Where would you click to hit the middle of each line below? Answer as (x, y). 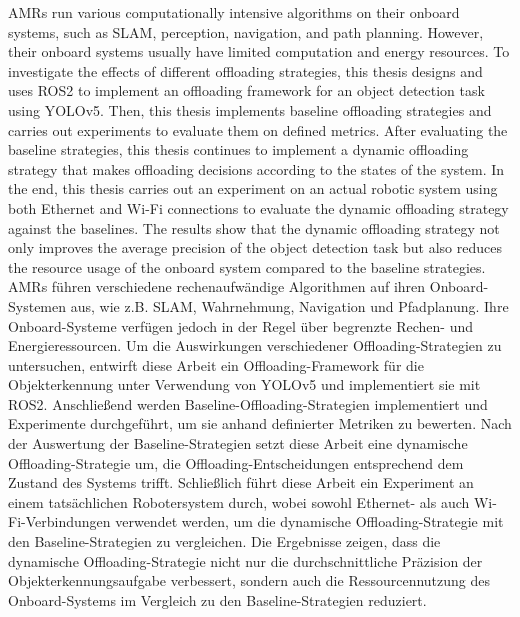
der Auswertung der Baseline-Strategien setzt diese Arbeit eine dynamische (238, 443)
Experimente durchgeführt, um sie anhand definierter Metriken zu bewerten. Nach (260, 423)
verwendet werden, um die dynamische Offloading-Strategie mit (309, 521)
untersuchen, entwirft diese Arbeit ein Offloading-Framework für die (216, 364)
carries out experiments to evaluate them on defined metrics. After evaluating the (258, 129)
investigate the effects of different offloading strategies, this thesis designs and (245, 70)
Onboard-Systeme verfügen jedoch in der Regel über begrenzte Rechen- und (240, 325)
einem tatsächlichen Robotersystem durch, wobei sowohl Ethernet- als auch (239, 501)
